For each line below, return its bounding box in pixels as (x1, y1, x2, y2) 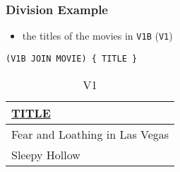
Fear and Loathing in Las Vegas (11, 125, 169, 142)
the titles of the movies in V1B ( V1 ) (22, 28, 173, 43)
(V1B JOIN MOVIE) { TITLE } (6, 53, 138, 64)
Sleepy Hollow (11, 146, 80, 163)
